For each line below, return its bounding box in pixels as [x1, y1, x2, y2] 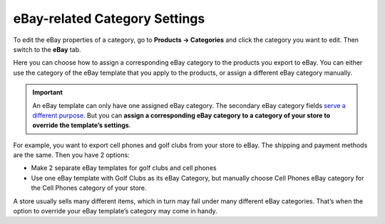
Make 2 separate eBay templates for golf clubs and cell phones [31, 164, 217, 172]
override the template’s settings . [32, 121, 131, 129]
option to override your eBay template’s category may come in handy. [13, 207, 217, 215]
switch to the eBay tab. [13, 45, 81, 53]
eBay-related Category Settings [13, 11, 205, 26]
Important [32, 88, 63, 97]
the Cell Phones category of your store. [31, 183, 147, 192]
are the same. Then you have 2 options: [13, 151, 130, 159]
